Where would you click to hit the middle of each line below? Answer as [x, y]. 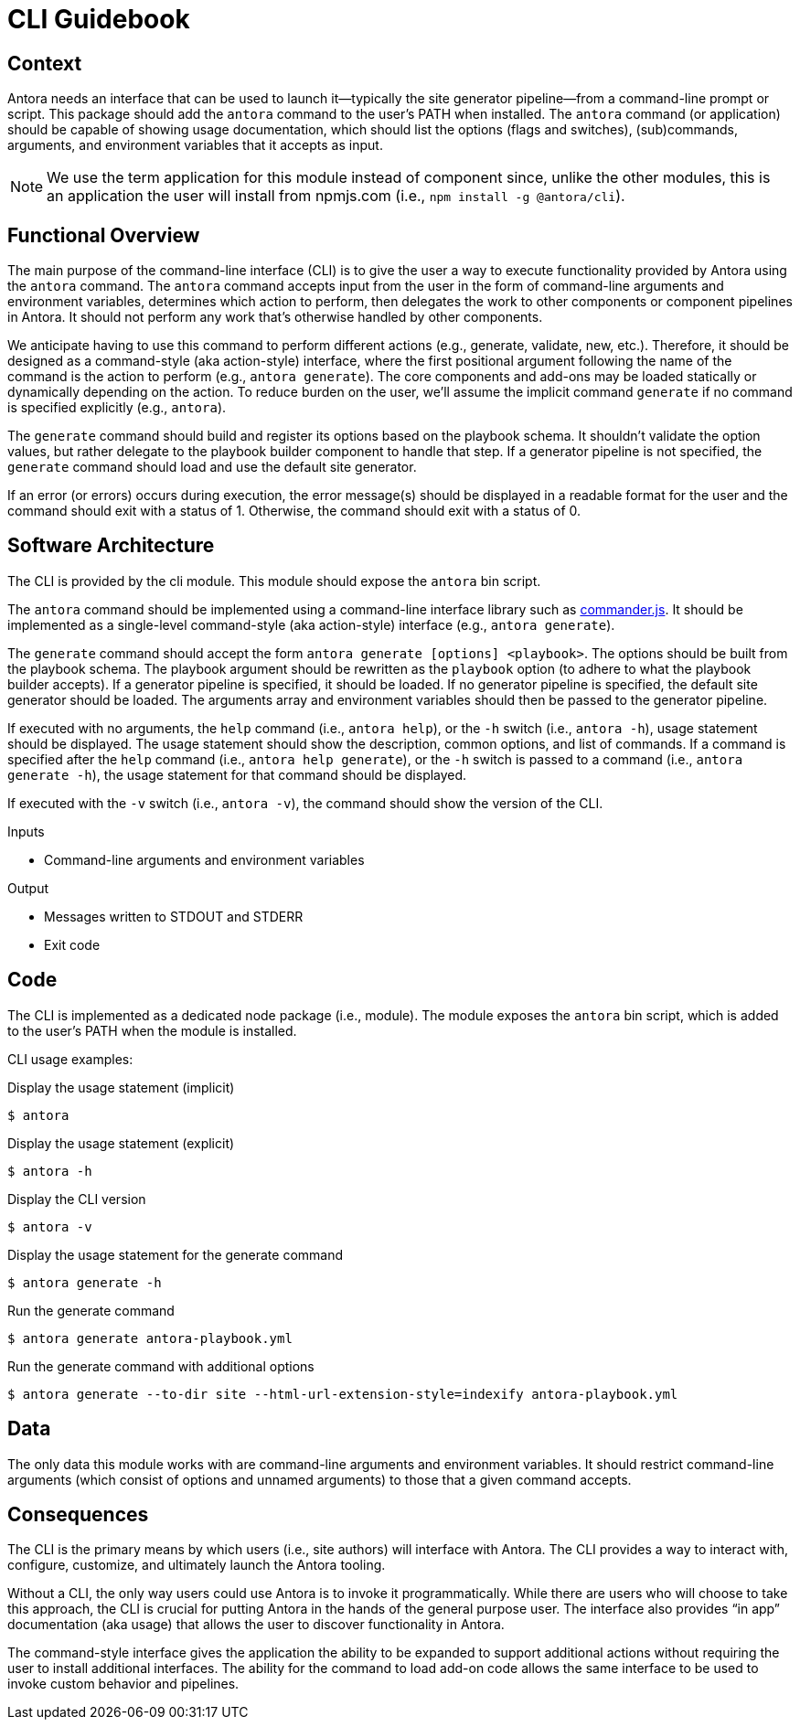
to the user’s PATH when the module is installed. [152, 1030]
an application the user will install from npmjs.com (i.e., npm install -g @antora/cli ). [336, 196]
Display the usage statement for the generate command [176, 1254]
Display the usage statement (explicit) [121, 1143]
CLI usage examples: [70, 1059]
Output [28, 888]
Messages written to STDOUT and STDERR [174, 916]
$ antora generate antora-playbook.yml [150, 1338]
